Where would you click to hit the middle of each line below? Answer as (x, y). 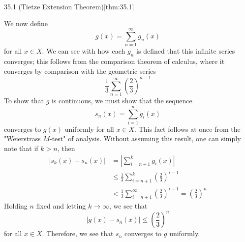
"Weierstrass (22, 138)
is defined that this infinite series (186, 51)
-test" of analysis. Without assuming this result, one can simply (145, 138)
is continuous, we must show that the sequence (122, 101)
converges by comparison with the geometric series (80, 71)
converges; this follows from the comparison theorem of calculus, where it (114, 61)
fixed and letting (61, 206)
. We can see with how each (84, 51)
